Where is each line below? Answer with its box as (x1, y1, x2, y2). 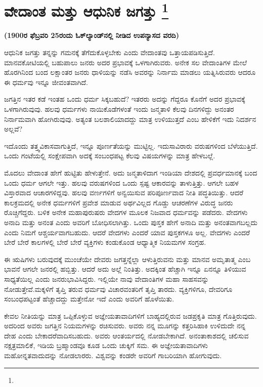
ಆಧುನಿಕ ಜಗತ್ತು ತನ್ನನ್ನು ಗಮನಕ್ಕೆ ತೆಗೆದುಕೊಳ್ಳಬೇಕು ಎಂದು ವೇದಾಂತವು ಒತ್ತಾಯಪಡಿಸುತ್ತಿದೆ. (4, 47, 215, 58)
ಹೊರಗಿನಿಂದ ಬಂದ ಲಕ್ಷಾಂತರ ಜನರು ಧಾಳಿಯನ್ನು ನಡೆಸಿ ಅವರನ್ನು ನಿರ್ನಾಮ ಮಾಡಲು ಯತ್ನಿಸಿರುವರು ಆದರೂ (4, 67, 256, 77)
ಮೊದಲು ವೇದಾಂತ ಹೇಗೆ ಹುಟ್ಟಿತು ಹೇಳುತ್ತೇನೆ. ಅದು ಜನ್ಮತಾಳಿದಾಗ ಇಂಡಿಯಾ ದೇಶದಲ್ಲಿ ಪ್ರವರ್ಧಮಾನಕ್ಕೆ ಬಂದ (4, 167, 257, 178)
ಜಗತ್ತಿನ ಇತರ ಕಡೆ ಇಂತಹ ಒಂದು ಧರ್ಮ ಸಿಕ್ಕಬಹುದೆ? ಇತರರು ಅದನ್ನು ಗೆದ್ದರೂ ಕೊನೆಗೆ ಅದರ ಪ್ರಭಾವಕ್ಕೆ (4, 94, 245, 104)
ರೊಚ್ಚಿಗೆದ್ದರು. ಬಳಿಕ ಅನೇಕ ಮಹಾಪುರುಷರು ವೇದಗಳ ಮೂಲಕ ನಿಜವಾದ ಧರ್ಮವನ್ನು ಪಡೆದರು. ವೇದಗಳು (4, 207, 248, 218)
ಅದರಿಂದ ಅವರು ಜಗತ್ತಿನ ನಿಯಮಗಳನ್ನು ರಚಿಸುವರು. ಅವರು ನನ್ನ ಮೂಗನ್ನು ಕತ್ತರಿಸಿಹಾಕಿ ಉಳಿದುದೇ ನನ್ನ (4, 320, 246, 331)
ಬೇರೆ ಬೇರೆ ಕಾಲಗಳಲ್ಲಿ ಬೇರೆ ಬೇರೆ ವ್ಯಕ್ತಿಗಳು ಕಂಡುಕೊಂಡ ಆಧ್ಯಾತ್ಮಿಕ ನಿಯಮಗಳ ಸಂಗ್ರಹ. (4, 237, 206, 247)
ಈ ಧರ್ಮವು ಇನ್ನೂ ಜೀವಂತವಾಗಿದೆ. (4, 76, 88, 87)
